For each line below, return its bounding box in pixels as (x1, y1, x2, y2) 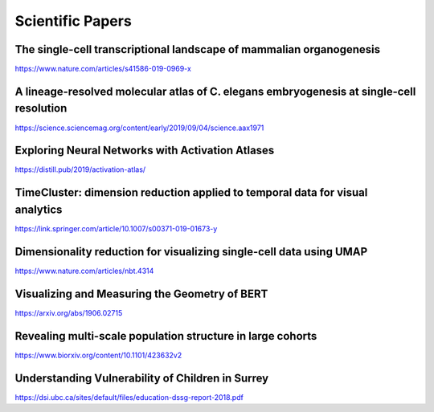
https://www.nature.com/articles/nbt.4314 (14, 266, 154, 275)
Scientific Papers (14, 12, 132, 30)
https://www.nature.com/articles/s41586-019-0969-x (14, 64, 192, 74)
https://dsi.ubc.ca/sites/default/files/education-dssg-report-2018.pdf (14, 392, 244, 402)
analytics (14, 202, 63, 216)
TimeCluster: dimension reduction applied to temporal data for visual (14, 186, 368, 200)
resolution (14, 101, 68, 116)
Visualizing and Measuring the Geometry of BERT (14, 287, 268, 300)
